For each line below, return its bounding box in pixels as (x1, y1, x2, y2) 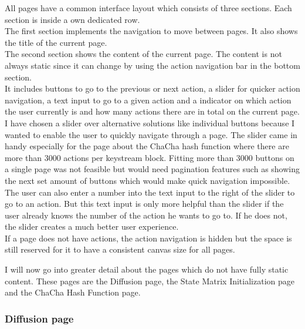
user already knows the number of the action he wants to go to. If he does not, (5, 209, 287, 221)
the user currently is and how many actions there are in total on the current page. (5, 105, 300, 117)
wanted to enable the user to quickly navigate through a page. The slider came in (5, 128, 297, 140)
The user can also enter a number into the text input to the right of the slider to (5, 186, 295, 198)
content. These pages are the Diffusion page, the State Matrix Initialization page (5, 274, 294, 287)
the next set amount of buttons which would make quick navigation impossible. (5, 174, 290, 186)
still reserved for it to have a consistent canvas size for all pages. (5, 243, 235, 256)
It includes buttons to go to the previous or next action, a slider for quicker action (5, 82, 300, 95)
